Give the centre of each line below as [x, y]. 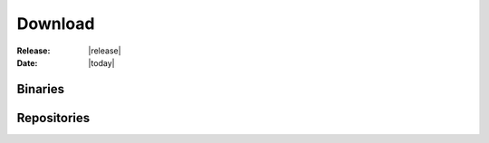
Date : [27, 62]
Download [56, 24]
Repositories [53, 118]
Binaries [41, 89]
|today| [101, 62]
